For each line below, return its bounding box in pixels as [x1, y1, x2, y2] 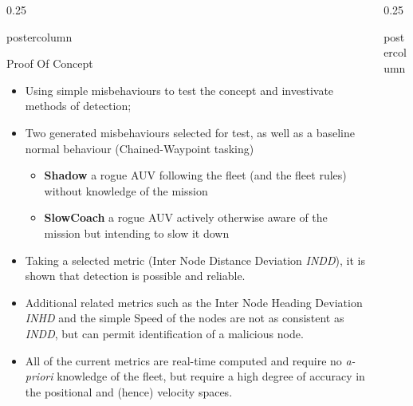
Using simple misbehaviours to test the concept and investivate [25, 81, 334, 98]
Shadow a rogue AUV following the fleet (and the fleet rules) [44, 167, 347, 183]
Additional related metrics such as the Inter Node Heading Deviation [25, 294, 363, 310]
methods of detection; [25, 97, 132, 114]
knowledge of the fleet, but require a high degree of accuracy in [57, 368, 365, 384]
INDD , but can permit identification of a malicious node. [25, 325, 304, 341]
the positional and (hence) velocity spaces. [25, 383, 233, 400]
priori [25, 368, 53, 384]
